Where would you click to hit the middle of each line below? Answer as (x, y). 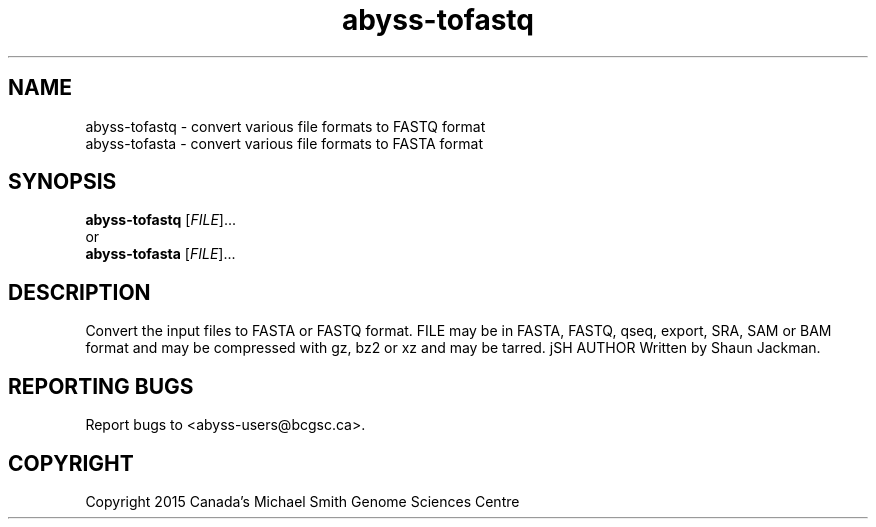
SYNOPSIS (62, 182)
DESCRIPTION (79, 292)
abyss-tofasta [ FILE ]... (160, 254)
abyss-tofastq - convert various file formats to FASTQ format (285, 126)
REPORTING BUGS (101, 386)
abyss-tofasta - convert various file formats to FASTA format (284, 143)
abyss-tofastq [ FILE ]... (161, 220)
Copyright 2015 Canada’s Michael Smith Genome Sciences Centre (302, 501)
